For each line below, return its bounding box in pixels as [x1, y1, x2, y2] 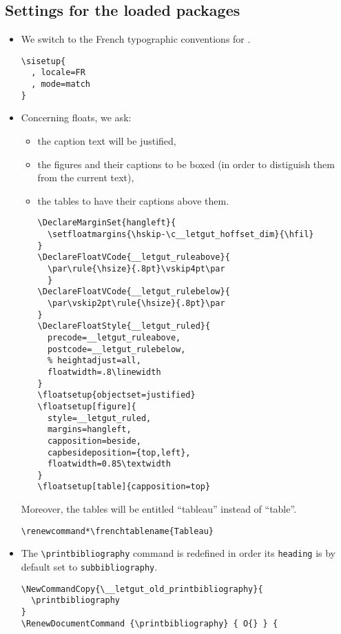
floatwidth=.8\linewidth [47, 367, 161, 377]
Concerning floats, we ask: [21, 110, 132, 125]
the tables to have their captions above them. [37, 193, 229, 207]
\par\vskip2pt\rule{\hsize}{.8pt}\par [47, 298, 225, 308]
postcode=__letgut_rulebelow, [47, 344, 186, 354]
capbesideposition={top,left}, [47, 447, 191, 458]
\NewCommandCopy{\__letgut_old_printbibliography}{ [21, 584, 263, 594]
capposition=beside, [47, 436, 141, 446]
